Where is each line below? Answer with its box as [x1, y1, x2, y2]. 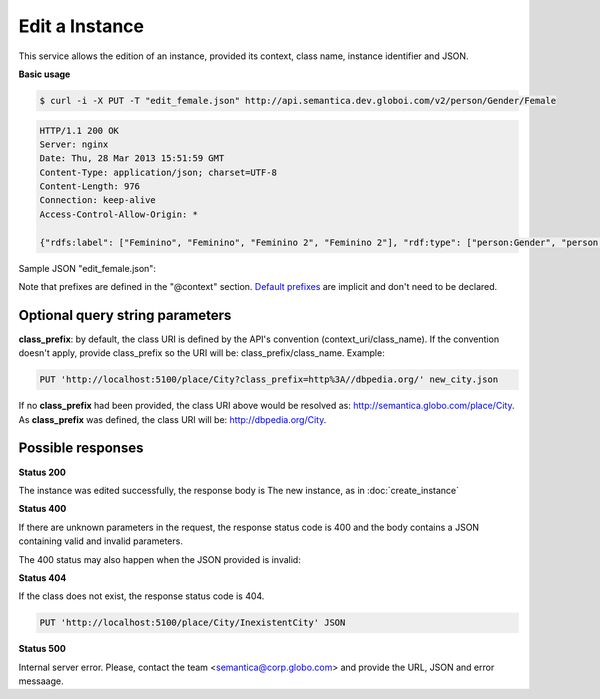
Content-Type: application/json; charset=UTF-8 [39, 166, 277, 178]
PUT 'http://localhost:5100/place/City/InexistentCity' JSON [39, 617, 346, 629]
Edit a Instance [18, 15, 145, 37]
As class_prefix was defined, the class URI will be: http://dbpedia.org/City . [18, 413, 327, 425]
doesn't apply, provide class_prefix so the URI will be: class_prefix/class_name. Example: [18, 347, 385, 359]
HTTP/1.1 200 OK [39, 125, 120, 136]
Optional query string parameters [18, 306, 232, 324]
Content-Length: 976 [39, 181, 140, 192]
